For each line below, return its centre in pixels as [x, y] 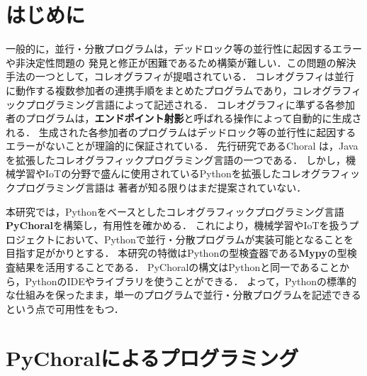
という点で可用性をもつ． [65, 308]
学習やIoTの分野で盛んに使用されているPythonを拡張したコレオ [163, 173]
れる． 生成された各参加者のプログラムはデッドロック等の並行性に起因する [181, 132]
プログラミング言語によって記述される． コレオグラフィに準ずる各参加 [190, 104]
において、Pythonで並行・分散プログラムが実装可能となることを [204, 239]
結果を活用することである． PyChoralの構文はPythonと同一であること [177, 267]
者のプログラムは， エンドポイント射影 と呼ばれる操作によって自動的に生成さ [184, 118]
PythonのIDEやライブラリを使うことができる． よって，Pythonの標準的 [191, 281]
